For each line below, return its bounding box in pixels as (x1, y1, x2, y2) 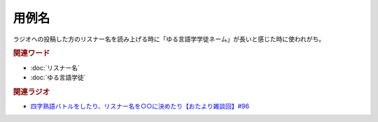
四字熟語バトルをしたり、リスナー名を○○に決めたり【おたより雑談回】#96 (30, 102, 250, 111)
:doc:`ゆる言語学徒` (30, 73, 87, 82)
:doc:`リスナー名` (30, 63, 80, 72)
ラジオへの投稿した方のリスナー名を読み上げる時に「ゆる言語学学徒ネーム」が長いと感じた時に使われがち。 (13, 35, 325, 43)
